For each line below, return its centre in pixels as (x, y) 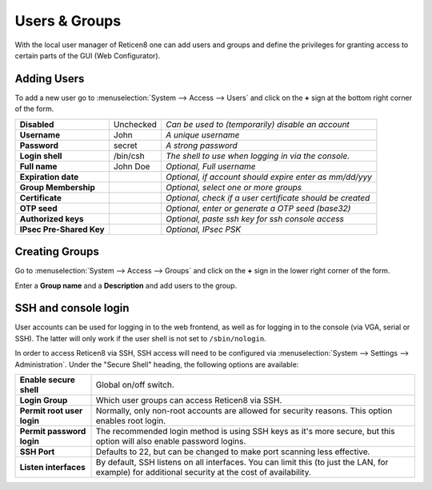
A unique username (202, 134)
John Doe (132, 166)
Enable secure (47, 380)
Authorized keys (52, 218)
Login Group (44, 400)
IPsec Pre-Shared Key (62, 229)
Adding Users (50, 79)
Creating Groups (57, 252)
